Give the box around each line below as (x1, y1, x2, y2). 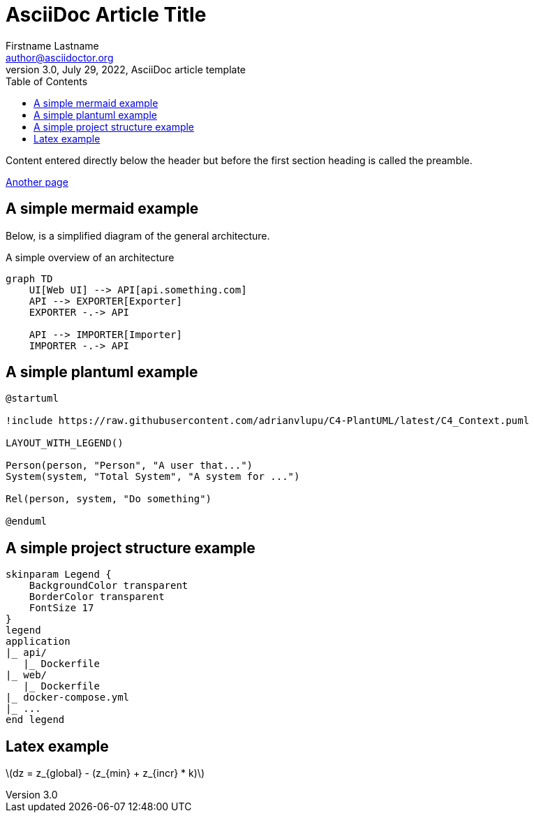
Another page (6, 175, 68, 188)
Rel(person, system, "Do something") (6, 493, 212, 505)
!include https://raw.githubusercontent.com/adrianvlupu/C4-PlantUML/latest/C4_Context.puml (6, 415, 530, 427)
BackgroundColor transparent (29, 580, 188, 592)
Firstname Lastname (6, 39, 99, 52)
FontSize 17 (29, 602, 94, 614)
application (6, 636, 71, 648)
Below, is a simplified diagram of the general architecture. (6, 229, 270, 242)
